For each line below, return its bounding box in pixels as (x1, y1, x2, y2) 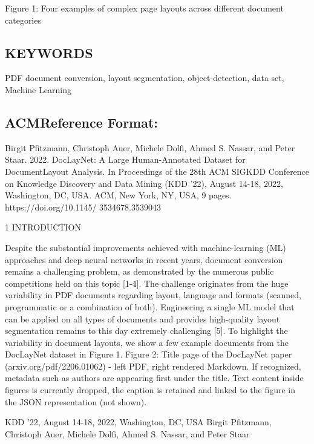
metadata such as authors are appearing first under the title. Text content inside (5, 371, 304, 384)
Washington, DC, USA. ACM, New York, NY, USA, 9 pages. (5, 189, 232, 201)
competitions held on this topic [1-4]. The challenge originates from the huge (5, 276, 289, 289)
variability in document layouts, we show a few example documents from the (5, 336, 289, 348)
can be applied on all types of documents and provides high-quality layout (5, 312, 280, 325)
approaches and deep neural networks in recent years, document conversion (5, 253, 283, 266)
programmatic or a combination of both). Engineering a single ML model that (5, 300, 295, 313)
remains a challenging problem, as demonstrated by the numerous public (5, 265, 274, 278)
